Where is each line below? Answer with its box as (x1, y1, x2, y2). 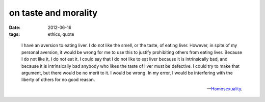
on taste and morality (9, 7, 98, 18)
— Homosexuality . (207, 86, 242, 92)
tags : (9, 31, 20, 37)
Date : (9, 25, 21, 30)
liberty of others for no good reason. (21, 76, 95, 83)
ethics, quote (48, 31, 75, 37)
